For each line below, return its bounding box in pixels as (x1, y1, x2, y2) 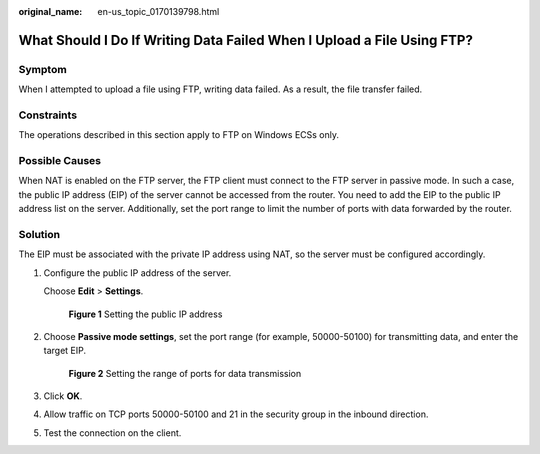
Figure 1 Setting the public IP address (68, 308, 223, 320)
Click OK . (43, 390, 83, 402)
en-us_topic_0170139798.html (97, 6, 220, 17)
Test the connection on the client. (43, 426, 182, 439)
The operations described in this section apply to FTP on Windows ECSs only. (18, 129, 340, 141)
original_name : (18, 6, 83, 17)
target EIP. (43, 345, 87, 357)
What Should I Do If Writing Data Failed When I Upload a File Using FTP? (18, 31, 474, 49)
